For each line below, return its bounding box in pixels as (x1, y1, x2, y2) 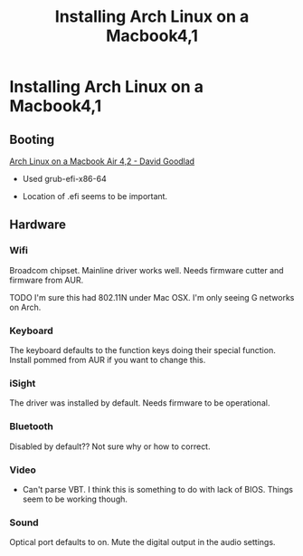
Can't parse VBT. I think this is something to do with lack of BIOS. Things (22, 484, 294, 494)
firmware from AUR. (9, 274, 84, 285)
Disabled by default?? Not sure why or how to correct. (9, 441, 211, 452)
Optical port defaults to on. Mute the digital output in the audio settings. (9, 537, 276, 548)
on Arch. (9, 302, 42, 312)
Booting (9, 131, 55, 147)
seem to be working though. (22, 494, 128, 504)
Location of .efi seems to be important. (22, 191, 168, 201)
